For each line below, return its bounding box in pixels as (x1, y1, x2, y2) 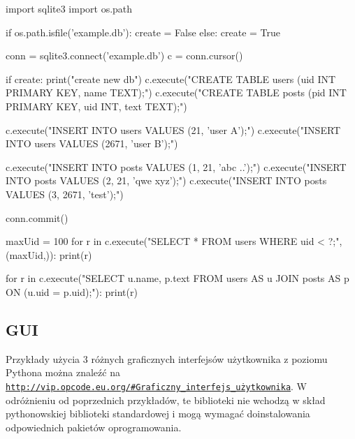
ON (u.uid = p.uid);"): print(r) (6, 284, 138, 299)
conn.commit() (6, 210, 68, 225)
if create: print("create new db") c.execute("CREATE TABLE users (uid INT (6, 71, 336, 86)
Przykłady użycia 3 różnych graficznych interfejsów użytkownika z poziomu (6, 351, 328, 366)
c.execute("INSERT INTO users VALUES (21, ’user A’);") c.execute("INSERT (6, 122, 341, 137)
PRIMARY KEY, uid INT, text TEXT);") (6, 98, 187, 113)
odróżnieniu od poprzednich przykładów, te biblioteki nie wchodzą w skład (6, 392, 326, 407)
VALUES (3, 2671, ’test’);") (6, 186, 124, 201)
